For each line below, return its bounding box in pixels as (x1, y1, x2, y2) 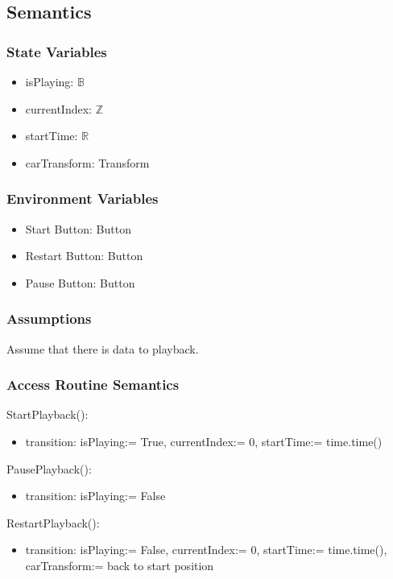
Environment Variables (6, 188, 159, 209)
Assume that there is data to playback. (6, 340, 199, 357)
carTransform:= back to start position (25, 556, 214, 573)
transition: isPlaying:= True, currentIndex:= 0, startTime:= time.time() (25, 433, 383, 449)
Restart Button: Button (25, 247, 143, 264)
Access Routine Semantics (6, 374, 180, 395)
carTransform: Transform (25, 154, 150, 171)
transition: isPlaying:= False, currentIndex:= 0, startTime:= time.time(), (25, 541, 387, 558)
